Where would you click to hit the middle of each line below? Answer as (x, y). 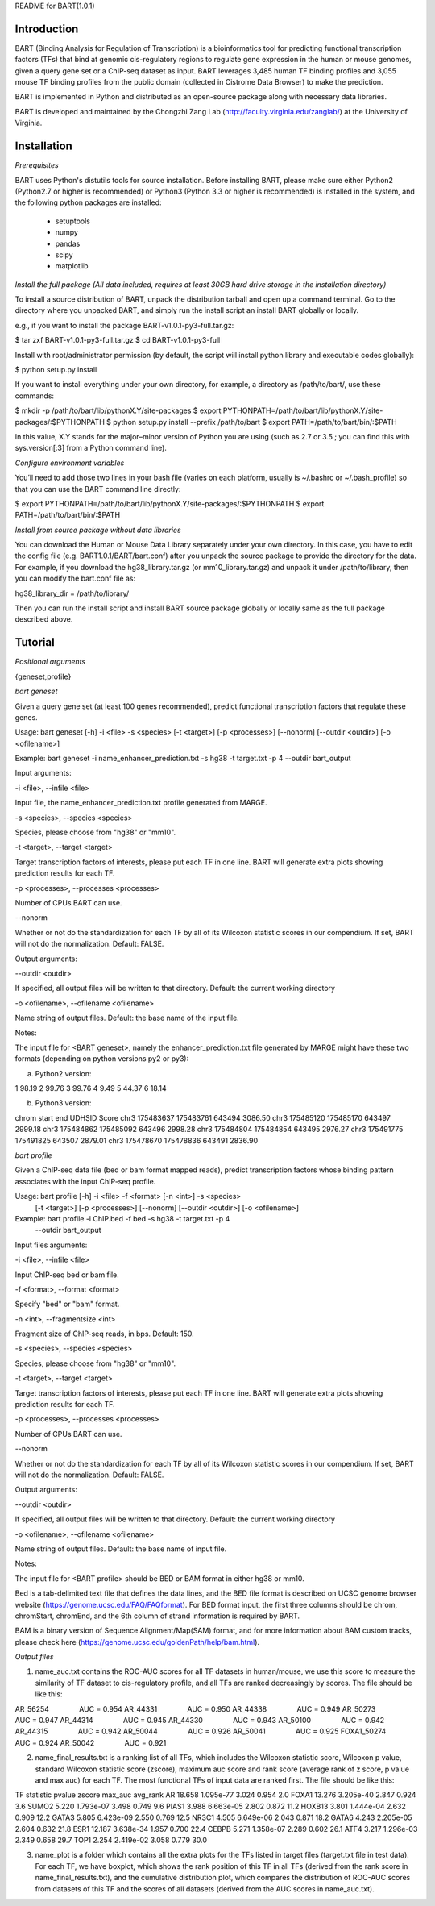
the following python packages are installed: (88, 202)
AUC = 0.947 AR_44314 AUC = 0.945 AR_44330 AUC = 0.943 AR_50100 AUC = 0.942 (200, 1721)
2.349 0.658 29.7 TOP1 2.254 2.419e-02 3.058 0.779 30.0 (111, 1840)
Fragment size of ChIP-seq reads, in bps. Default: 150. (105, 1334)
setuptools (72, 221)
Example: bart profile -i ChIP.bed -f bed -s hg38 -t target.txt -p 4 (122, 1218)
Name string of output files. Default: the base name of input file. (121, 1549)
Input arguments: (43, 773)
